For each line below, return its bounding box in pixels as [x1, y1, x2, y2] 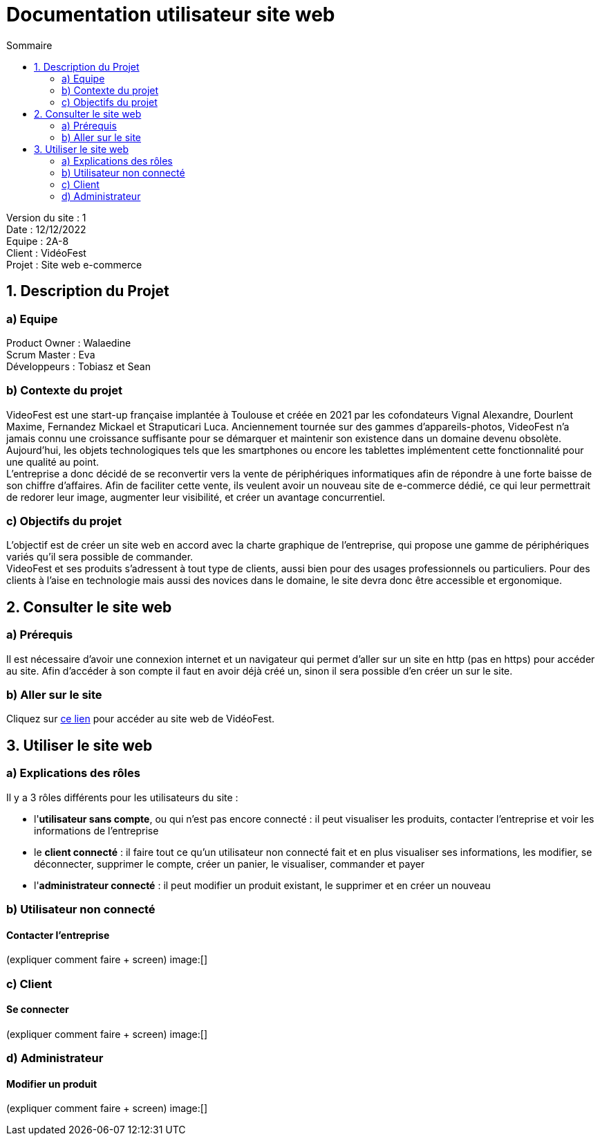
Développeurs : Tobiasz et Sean [6, 360, 151, 372]
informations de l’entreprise [34, 824, 159, 837]
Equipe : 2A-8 [6, 235, 69, 247]
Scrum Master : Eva [6, 348, 95, 360]
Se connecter [6, 1003, 69, 1016]
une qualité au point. [6, 455, 100, 468]
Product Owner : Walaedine [6, 336, 131, 349]
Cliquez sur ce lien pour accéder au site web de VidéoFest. [6, 713, 275, 725]
